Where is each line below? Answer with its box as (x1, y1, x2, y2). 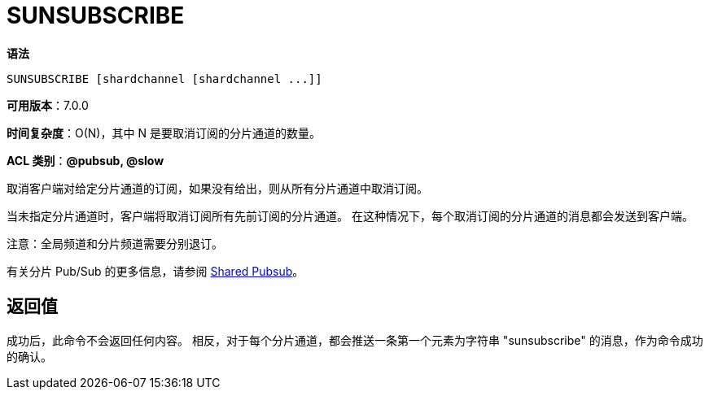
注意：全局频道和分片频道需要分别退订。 (7, 236, 223, 250)
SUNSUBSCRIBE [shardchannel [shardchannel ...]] (7, 72, 322, 85)
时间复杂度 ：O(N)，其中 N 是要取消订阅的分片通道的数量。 (7, 125, 321, 140)
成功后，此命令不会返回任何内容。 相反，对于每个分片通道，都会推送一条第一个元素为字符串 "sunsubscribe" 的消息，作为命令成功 (7, 333, 703, 347)
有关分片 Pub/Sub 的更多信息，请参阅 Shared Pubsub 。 (7, 263, 304, 278)
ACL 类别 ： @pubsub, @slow (7, 153, 164, 168)
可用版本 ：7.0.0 (7, 98, 89, 112)
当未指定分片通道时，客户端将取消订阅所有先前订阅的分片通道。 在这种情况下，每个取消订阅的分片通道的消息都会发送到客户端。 (7, 208, 694, 223)
